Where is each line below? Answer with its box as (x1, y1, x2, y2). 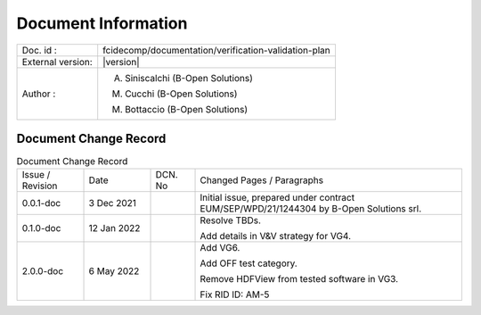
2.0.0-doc (21, 265, 64, 278)
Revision (21, 179, 58, 192)
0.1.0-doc (21, 222, 61, 235)
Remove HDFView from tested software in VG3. (200, 273, 399, 286)
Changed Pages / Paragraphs (200, 174, 324, 187)
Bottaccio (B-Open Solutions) (125, 103, 249, 115)
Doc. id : (21, 44, 57, 56)
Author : (21, 87, 56, 100)
